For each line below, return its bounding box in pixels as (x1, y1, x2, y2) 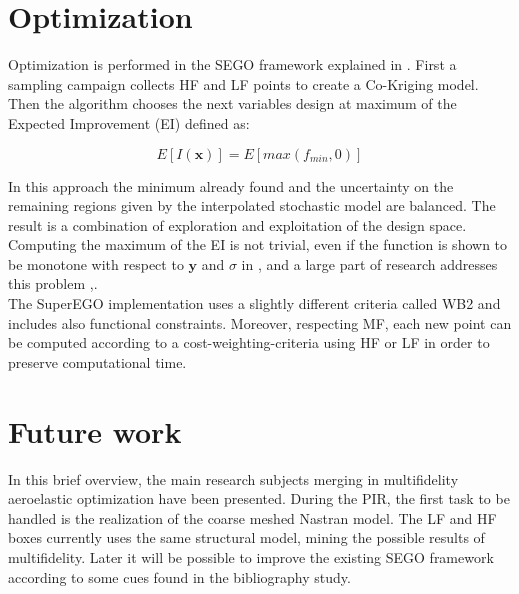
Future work (8, 410, 182, 451)
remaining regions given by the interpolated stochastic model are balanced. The (8, 195, 496, 216)
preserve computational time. (8, 351, 187, 372)
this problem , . (8, 273, 98, 294)
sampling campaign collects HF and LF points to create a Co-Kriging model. (8, 73, 479, 94)
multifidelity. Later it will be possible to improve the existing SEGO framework (8, 546, 494, 567)
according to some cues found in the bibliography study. (8, 566, 351, 587)
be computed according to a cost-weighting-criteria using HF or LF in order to (8, 332, 490, 353)
